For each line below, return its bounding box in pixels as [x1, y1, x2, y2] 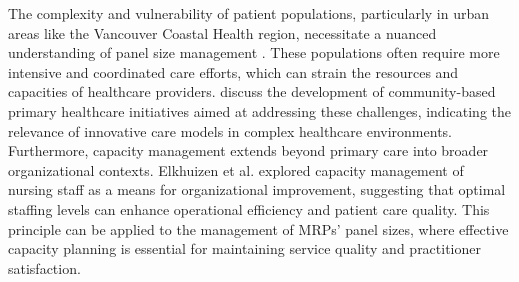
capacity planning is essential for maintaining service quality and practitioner [8, 238, 482, 259]
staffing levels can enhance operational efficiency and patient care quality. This [8, 198, 490, 219]
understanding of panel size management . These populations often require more [8, 42, 500, 63]
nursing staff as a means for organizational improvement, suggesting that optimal [8, 179, 506, 200]
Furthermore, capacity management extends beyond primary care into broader [8, 140, 489, 161]
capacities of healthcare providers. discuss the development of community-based [8, 81, 496, 102]
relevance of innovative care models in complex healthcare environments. [8, 120, 452, 141]
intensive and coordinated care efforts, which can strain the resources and [8, 61, 459, 82]
